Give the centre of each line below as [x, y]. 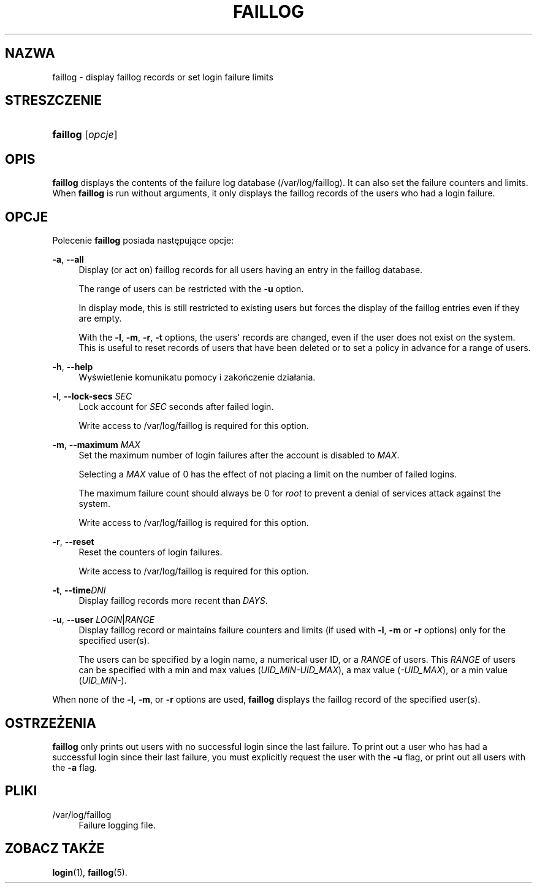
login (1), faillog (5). [90, 872]
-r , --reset [73, 542]
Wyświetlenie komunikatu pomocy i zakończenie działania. [197, 377]
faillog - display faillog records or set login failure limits [163, 77]
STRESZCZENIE [54, 101]
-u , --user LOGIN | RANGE [103, 620]
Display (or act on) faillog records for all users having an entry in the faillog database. [251, 270]
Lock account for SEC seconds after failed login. [176, 407]
